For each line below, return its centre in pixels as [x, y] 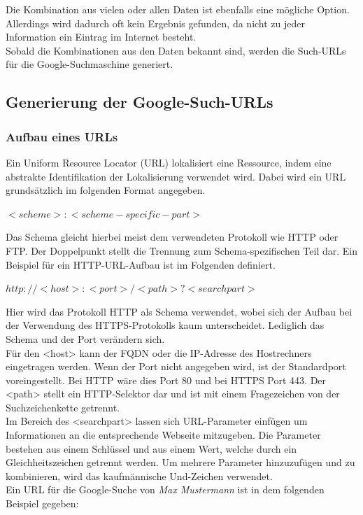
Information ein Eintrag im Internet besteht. [101, 37]
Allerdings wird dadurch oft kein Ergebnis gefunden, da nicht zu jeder [155, 23]
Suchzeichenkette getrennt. [63, 407]
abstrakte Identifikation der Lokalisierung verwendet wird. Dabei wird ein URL [176, 176]
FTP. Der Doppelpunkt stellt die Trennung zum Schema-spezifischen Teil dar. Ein [182, 250]
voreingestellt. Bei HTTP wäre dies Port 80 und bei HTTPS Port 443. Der [166, 380]
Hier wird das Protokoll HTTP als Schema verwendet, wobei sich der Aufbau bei [179, 311]
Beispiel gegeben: [42, 503]
